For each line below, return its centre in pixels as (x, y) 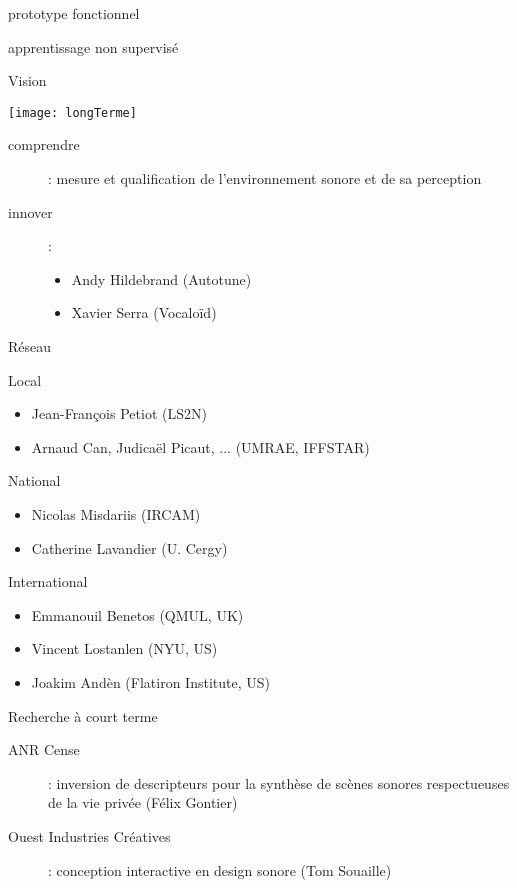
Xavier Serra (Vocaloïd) (144, 312)
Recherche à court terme (83, 715)
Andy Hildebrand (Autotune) (161, 278)
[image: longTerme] (72, 112)
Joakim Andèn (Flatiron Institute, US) (150, 681)
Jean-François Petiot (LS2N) (119, 413)
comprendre (44, 144)
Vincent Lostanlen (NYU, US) (124, 648)
